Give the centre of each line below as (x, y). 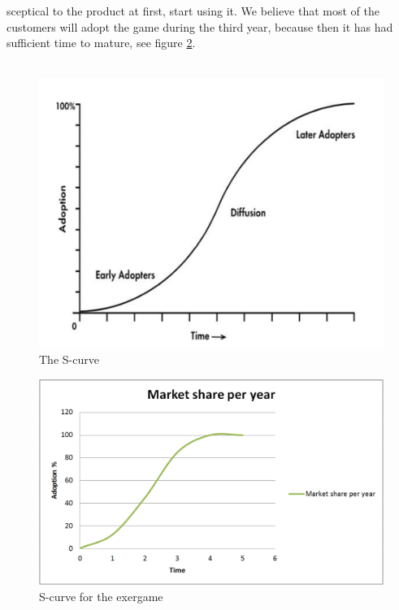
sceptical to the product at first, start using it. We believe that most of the (193, 11)
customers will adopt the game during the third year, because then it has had (200, 26)
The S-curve (69, 359)
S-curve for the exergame (101, 596)
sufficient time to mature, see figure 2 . (101, 43)
